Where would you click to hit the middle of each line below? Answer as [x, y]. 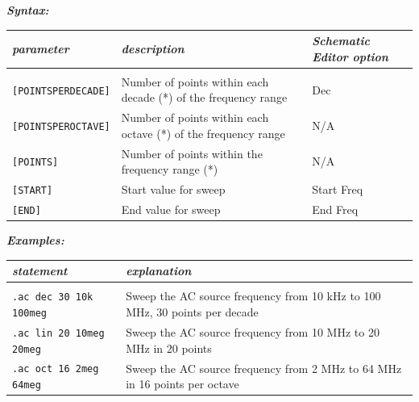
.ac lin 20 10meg [58, 333]
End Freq [335, 209]
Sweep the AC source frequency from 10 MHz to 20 [253, 331]
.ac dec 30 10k [53, 297]
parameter [41, 48]
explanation [159, 271]
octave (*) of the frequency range [203, 133]
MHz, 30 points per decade [192, 312]
